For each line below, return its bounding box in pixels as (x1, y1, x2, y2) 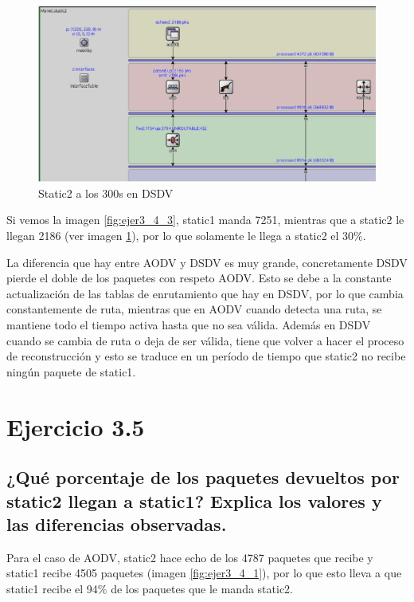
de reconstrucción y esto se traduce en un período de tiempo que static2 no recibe (6, 348, 406, 364)
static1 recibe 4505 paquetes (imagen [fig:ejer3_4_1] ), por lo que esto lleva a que (6, 565, 402, 581)
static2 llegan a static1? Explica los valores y (6, 488, 382, 513)
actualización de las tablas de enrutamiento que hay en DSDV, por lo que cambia (6, 285, 404, 301)
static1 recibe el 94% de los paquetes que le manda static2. (6, 580, 294, 596)
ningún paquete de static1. (6, 363, 136, 380)
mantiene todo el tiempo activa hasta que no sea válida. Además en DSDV (6, 317, 371, 333)
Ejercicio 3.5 (6, 410, 145, 443)
